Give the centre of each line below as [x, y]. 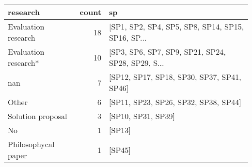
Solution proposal [38, 116]
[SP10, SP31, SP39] [142, 116]
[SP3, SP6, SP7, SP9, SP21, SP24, [167, 52]
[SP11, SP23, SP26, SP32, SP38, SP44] [175, 102]
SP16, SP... [128, 38]
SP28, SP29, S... [137, 63]
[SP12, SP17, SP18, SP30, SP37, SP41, [175, 77]
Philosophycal [31, 144]
